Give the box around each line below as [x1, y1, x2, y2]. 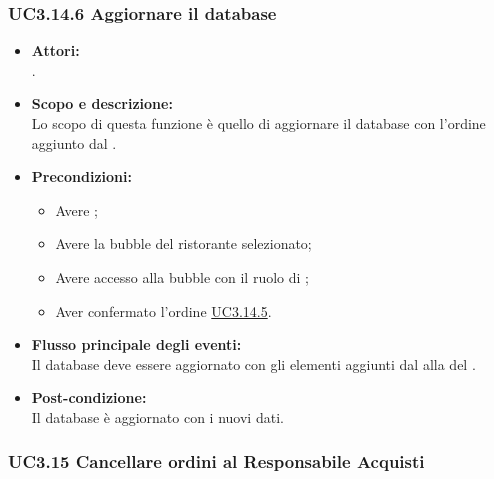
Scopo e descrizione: [31, 93, 173, 114]
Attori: [31, 40, 80, 61]
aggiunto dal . [31, 132, 117, 153]
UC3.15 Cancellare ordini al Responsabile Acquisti [8, 449, 425, 474]
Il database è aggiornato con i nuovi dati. [31, 406, 284, 427]
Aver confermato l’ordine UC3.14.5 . [55, 300, 272, 321]
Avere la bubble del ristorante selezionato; [55, 233, 312, 254]
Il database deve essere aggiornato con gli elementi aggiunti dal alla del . [31, 353, 476, 374]
